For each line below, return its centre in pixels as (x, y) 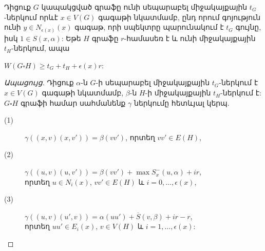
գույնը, (248, 27)
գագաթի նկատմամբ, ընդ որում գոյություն (179, 17)
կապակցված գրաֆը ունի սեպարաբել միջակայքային (144, 7)
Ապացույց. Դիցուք (39, 82)
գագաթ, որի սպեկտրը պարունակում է (149, 27)
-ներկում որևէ (31, 17)
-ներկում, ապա (41, 48)
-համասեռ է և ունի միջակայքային (190, 38)
